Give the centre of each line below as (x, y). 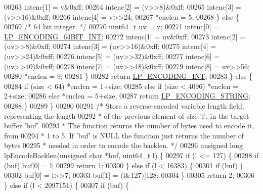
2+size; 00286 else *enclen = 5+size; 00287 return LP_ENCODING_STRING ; (127, 96)
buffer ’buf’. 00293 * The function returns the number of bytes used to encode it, (129, 126)
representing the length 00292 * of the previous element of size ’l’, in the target (127, 115)
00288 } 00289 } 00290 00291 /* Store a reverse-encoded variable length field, (124, 105)
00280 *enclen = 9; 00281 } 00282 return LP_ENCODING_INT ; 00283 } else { (128, 76)
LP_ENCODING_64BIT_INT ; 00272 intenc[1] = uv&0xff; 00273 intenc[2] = (125, 36)
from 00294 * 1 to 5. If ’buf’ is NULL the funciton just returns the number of (124, 135)
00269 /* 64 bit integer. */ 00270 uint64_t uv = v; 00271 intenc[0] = (112, 27)
